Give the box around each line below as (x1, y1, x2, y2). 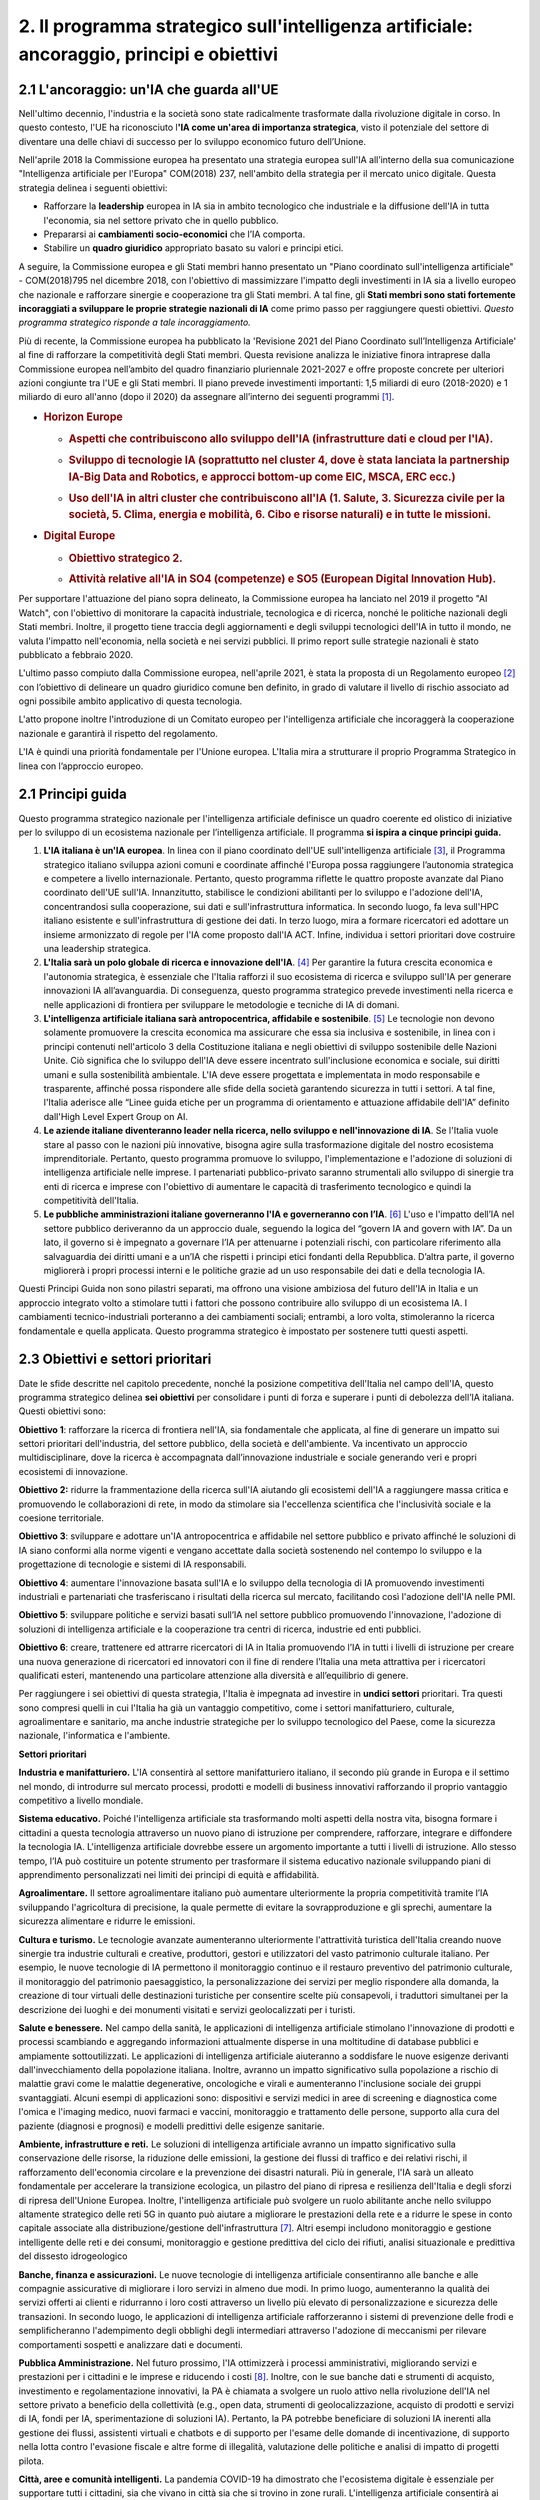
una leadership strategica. (43, 943, 152, 955)
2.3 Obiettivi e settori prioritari (18, 1351, 212, 1368)
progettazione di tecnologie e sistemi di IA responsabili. (18, 1558, 247, 1570)
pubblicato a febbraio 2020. (18, 648, 134, 660)
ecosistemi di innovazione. (18, 1465, 129, 1477)
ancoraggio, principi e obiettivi (18, 43, 279, 65)
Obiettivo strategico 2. (68, 551, 184, 565)
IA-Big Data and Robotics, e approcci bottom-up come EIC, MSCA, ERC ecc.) (68, 470, 456, 484)
